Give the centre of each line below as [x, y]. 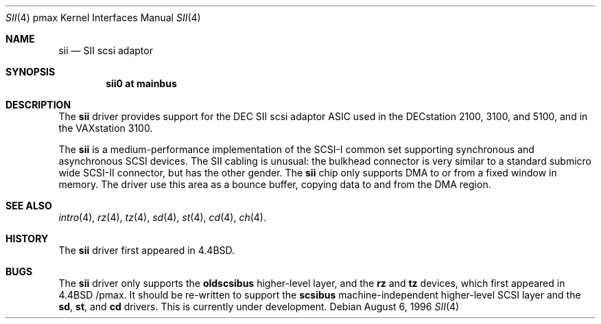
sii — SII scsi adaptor [106, 50]
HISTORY [27, 239]
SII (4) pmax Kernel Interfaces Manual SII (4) [103, 18]
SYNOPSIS [31, 72]
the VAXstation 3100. [106, 128]
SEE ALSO [29, 206]
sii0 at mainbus [141, 83]
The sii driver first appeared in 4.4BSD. [147, 250]
